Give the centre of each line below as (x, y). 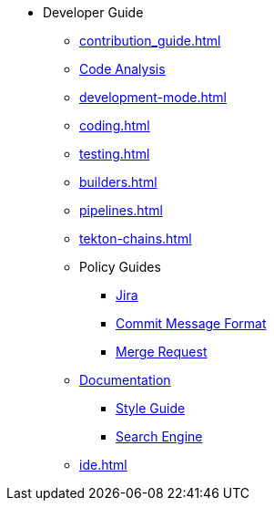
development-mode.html (153, 97)
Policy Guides (120, 267)
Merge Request (162, 352)
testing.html (115, 154)
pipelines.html (121, 210)
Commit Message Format (191, 323)
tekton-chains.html (136, 238)
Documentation (125, 380)
